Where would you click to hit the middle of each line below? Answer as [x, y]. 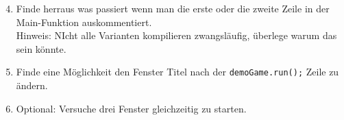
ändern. [32, 85]
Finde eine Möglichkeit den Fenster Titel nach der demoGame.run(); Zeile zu [177, 72]
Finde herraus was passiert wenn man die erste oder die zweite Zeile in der [173, 8]
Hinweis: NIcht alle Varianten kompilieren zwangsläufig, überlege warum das [176, 35]
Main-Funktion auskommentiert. [84, 22]
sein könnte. [41, 48]
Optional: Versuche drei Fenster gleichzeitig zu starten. [131, 108]
